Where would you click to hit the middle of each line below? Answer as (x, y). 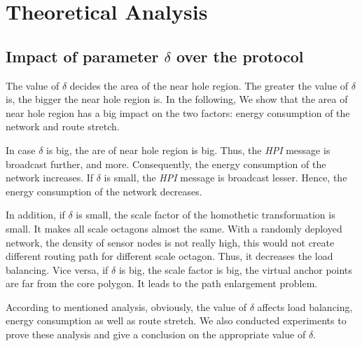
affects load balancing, (305, 306)
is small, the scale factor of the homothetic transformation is (206, 215)
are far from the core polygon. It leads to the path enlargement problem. (162, 283)
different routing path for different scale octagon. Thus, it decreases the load (169, 256)
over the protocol (240, 56)
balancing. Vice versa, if (57, 269)
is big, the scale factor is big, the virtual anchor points (235, 269)
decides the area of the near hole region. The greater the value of (209, 85)
